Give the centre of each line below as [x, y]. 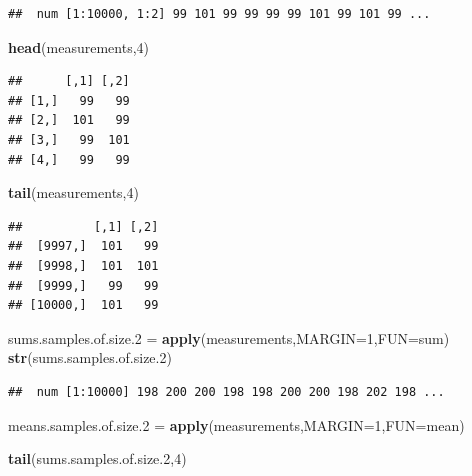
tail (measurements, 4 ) [73, 192]
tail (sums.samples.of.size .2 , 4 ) [97, 458]
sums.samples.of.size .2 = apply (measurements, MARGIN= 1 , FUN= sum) [229, 337]
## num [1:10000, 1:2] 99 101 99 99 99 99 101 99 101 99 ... [219, 14]
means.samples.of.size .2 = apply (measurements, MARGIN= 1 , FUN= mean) [236, 424]
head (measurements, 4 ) [79, 46]
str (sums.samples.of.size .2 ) [90, 357]
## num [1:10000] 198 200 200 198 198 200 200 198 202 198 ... [226, 391]
